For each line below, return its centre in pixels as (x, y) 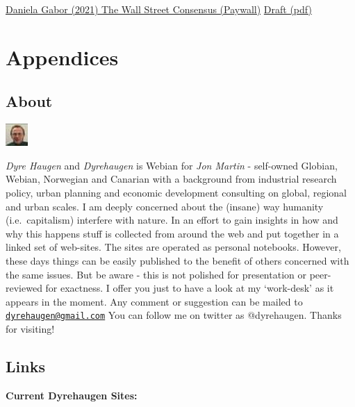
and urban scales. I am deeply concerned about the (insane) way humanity (165, 206)
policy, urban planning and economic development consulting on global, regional (176, 192)
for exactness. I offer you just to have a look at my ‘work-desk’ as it (190, 288)
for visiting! (30, 328)
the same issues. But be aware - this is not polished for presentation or (156, 274)
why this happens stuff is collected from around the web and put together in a (172, 233)
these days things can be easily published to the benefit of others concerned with (177, 260)
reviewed (24, 288)
